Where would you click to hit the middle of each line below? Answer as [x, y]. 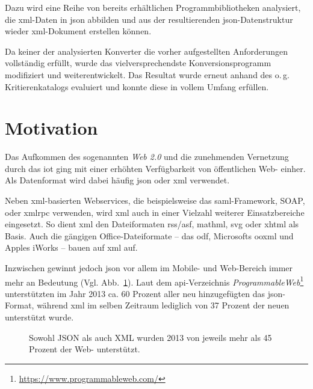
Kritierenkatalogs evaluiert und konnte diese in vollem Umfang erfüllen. [137, 86]
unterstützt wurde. [39, 317]
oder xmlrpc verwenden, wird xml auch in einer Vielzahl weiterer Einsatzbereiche [155, 212]
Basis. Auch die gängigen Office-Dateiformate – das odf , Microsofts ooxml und [149, 235]
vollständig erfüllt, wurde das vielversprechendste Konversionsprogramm [138, 63]
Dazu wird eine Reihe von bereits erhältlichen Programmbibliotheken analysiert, [153, 7]
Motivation [51, 128]
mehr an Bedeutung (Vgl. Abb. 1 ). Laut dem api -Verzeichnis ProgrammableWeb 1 [154, 281]
